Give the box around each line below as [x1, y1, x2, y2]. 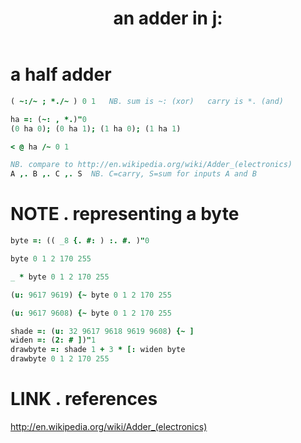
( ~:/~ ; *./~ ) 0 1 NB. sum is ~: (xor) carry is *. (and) [10, 96, 284, 106]
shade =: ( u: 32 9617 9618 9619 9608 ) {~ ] [10, 326, 195, 336]
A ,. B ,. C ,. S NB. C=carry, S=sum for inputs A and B [10, 169, 257, 179]
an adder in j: [113, 7, 223, 30]
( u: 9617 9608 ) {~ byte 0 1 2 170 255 [10, 308, 172, 318]
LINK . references [10, 388, 158, 411]
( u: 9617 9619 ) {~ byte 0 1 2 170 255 [10, 290, 172, 300]
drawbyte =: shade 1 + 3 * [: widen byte [10, 345, 186, 355]
